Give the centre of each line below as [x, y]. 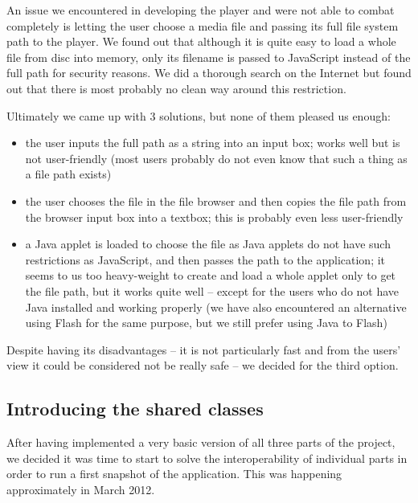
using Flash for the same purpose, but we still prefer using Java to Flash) [206, 323]
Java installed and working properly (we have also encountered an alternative [216, 307]
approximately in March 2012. [81, 489]
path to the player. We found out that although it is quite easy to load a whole [201, 41]
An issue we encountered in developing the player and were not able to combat [201, 10]
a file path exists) [68, 174]
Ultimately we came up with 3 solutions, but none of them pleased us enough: [199, 115]
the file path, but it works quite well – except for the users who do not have [212, 290]
